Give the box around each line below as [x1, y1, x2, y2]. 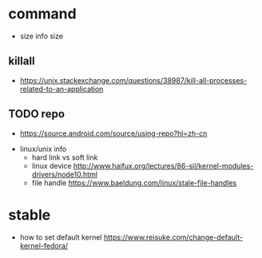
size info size [19, 31, 64, 41]
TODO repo [8, 107, 65, 121]
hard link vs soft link [31, 153, 98, 162]
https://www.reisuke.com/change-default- [103, 232, 244, 242]
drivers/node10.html [31, 169, 98, 179]
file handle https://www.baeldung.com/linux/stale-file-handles [31, 177, 237, 188]
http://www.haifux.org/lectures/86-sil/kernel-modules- [73, 161, 254, 170]
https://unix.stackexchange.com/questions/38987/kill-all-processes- [19, 75, 248, 85]
